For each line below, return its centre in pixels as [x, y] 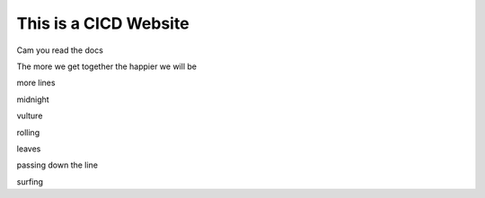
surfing [30, 181]
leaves [29, 149]
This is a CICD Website [103, 23]
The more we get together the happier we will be [107, 66]
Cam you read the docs [60, 50]
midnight [33, 99]
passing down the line [57, 165]
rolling [28, 132]
